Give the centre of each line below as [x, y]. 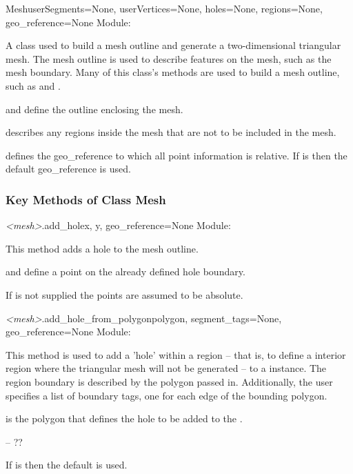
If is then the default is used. [67, 465]
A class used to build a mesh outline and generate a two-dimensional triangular [173, 45]
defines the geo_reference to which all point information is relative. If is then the [176, 155]
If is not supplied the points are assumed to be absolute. [124, 294]
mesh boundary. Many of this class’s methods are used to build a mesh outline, [173, 72]
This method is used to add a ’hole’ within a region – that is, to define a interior [176, 354]
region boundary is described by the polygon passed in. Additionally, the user [169, 381]
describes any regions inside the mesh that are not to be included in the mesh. [171, 132]
